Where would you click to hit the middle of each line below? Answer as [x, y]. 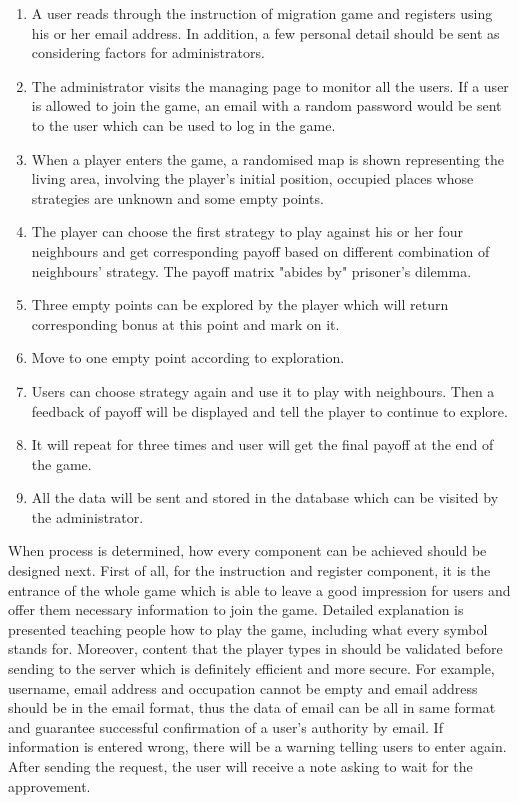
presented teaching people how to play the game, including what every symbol [248, 628]
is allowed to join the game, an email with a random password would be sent [266, 105]
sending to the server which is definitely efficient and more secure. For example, [251, 668]
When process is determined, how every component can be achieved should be [247, 550]
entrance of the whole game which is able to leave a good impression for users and [259, 589]
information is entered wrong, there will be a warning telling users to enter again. [257, 746]
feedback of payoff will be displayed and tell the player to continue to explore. [269, 410]
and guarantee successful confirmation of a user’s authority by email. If [225, 726]
